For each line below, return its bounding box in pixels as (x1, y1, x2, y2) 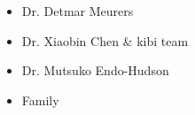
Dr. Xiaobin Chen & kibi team (21, 31, 189, 50)
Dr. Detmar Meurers (21, 2, 134, 19)
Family (21, 90, 59, 109)
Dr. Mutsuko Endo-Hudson (21, 61, 169, 80)
